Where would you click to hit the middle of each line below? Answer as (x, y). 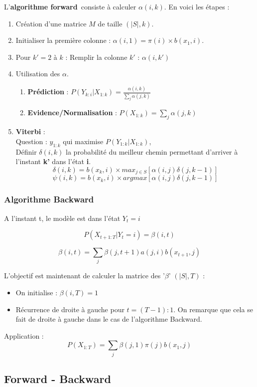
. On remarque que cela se (213, 309)
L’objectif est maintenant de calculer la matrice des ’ (84, 276)
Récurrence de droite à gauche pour (70, 309)
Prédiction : (48, 92)
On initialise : (37, 292)
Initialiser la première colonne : (63, 40)
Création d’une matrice (51, 23)
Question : (31, 141)
